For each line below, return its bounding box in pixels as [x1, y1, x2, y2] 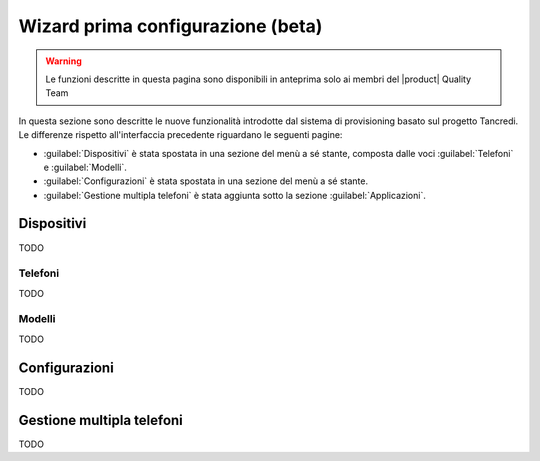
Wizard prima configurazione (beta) [18, 15, 323, 37]
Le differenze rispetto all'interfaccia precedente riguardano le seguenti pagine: [18, 129, 343, 141]
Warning [45, 55, 82, 67]
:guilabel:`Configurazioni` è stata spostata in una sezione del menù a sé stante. [43, 175, 369, 187]
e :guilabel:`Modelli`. [43, 161, 127, 173]
